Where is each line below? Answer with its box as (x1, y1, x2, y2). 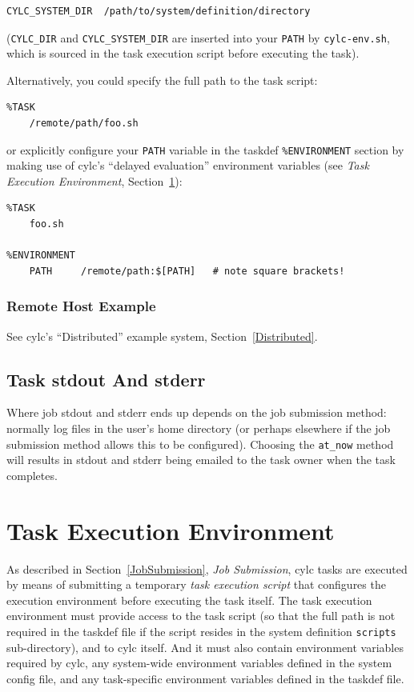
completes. (6, 466, 58, 483)
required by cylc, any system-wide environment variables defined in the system (6, 654, 392, 671)
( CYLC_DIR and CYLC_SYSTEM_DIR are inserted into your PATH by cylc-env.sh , (6, 29, 390, 46)
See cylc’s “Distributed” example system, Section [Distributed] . (6, 327, 318, 344)
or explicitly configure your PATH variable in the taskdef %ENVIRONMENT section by (6, 141, 404, 158)
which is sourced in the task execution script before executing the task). (6, 45, 360, 62)
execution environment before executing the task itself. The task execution (6, 591, 372, 608)
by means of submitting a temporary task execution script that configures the (6, 576, 386, 593)
